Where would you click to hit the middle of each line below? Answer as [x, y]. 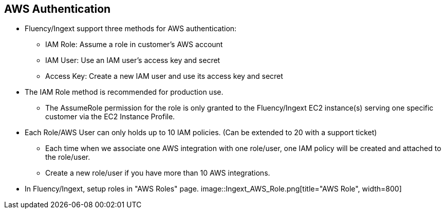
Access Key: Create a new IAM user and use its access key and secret [164, 76]
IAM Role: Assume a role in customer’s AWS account [134, 45]
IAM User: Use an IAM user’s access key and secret [133, 60]
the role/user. [68, 157]
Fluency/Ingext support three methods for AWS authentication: [131, 29]
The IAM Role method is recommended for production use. [124, 92]
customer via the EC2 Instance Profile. [110, 117]
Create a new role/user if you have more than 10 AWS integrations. [158, 173]
